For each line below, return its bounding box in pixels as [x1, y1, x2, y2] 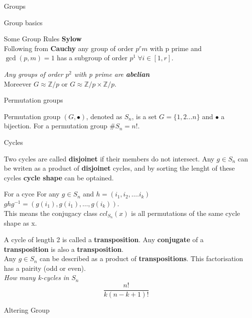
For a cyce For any [4, 189, 60, 199]
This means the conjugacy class [4, 208, 98, 218]
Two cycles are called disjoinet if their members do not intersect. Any [4, 153, 215, 163]
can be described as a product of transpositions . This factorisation [39, 253, 243, 264]
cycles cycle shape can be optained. [4, 172, 114, 182]
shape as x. [4, 218, 37, 228]
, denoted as [86, 111, 122, 121]
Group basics [4, 17, 43, 27]
